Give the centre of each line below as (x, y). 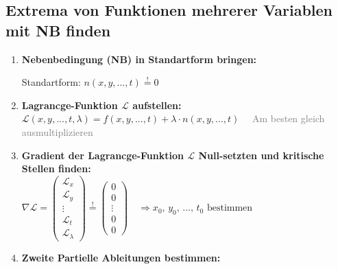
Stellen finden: (56, 168)
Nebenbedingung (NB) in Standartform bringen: (139, 59)
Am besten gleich (288, 118)
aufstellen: (157, 105)
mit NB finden (58, 30)
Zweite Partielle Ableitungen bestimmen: (121, 257)
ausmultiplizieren (57, 131)
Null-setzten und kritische (261, 155)
